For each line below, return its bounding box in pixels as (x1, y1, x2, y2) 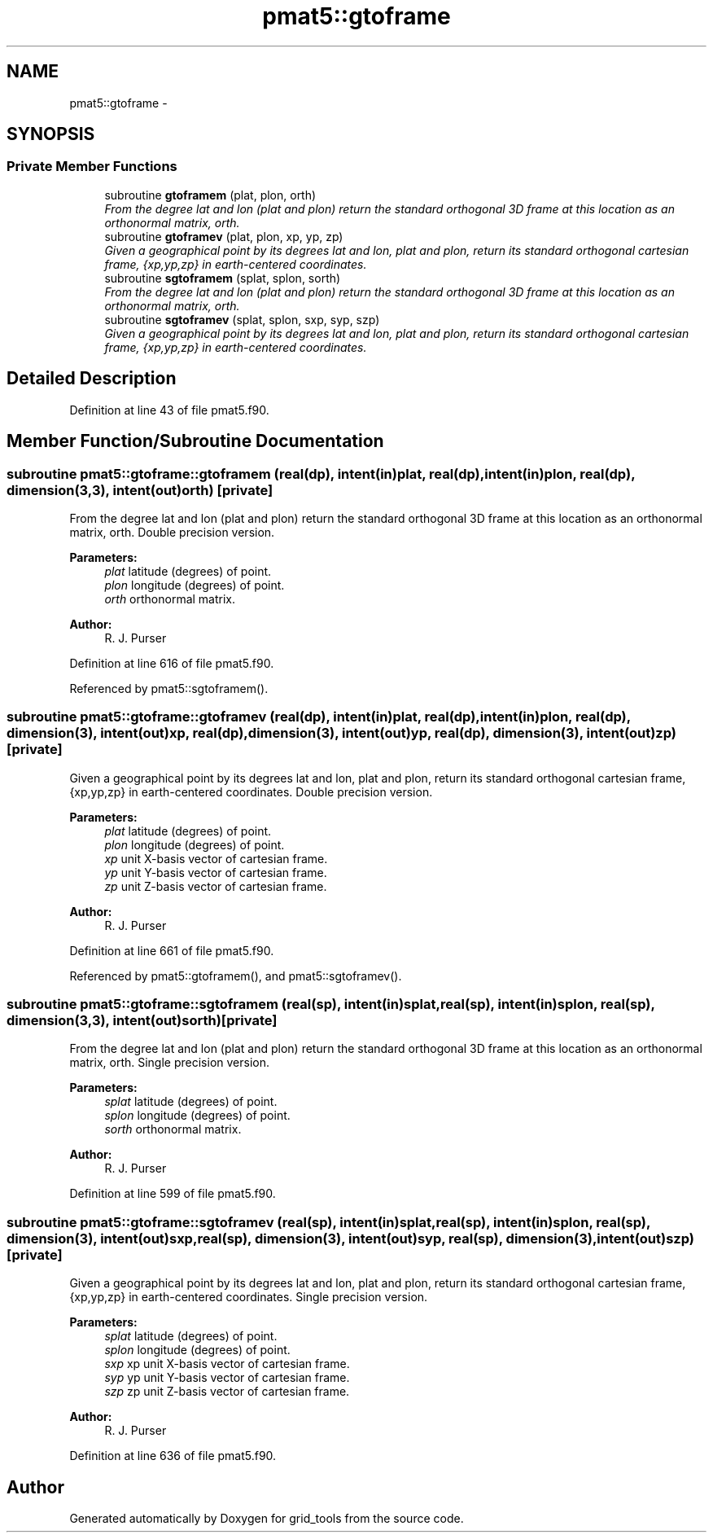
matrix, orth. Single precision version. (69, 1055, 269, 1070)
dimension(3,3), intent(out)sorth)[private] (7, 1012, 278, 1028)
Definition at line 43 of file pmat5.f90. (69, 402, 269, 417)
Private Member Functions (7, 158, 177, 175)
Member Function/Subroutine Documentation (7, 431, 384, 452)
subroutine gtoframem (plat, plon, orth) (104, 187, 317, 202)
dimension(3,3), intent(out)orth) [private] (7, 481, 273, 498)
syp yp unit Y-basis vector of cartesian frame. (104, 1370, 350, 1385)
